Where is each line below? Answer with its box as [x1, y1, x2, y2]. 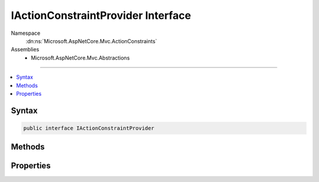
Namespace [11, 30, 41, 37]
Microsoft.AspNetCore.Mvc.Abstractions [31, 54, 130, 61]
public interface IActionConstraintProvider [23, 125, 155, 131]
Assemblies [11, 46, 40, 53]
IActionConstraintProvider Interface [11, 9, 191, 22]
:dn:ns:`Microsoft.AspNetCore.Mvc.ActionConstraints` [25, 37, 158, 44]
